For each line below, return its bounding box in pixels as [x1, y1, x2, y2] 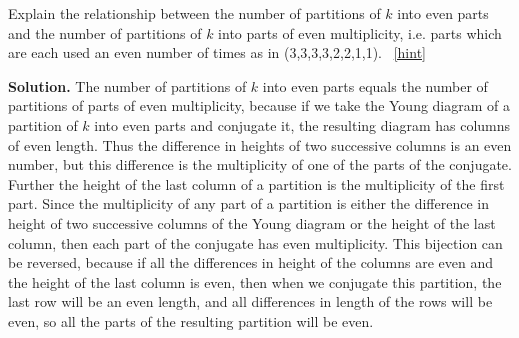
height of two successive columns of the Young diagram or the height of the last [8, 212, 496, 233]
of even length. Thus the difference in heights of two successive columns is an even [8, 134, 512, 155]
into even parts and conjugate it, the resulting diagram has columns [94, 114, 511, 135]
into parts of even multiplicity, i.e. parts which [218, 22, 502, 43]
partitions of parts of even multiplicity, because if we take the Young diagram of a [8, 95, 511, 116]
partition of [8, 114, 78, 135]
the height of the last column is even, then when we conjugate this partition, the [8, 271, 502, 292]
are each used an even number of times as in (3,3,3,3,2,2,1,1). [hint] [8, 42, 426, 63]
